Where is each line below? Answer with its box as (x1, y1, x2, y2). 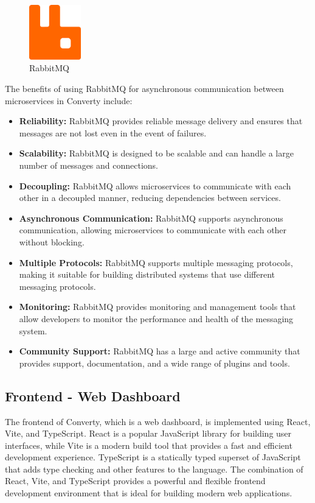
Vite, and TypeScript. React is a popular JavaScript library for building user (5, 427, 292, 440)
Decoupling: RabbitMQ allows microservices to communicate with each (19, 179, 291, 192)
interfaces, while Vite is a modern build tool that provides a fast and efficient (5, 438, 292, 451)
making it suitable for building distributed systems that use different (19, 268, 275, 281)
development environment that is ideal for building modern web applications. (5, 487, 292, 499)
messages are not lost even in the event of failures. (19, 126, 207, 139)
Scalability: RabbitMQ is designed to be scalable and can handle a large (19, 147, 294, 160)
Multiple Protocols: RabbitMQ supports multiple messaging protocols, (19, 256, 293, 269)
